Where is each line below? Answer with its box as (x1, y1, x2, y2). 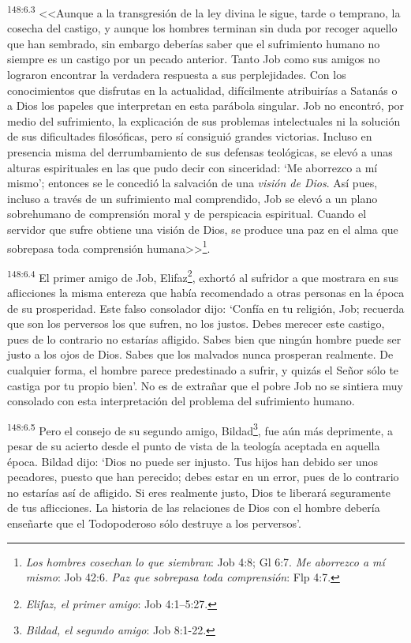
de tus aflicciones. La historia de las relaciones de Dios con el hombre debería (7, 499, 380, 516)
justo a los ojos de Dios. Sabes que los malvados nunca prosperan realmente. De (7, 346, 394, 363)
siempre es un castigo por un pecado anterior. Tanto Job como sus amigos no (7, 51, 380, 67)
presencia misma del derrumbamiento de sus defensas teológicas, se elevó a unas (7, 144, 393, 160)
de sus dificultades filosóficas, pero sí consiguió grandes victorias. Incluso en (7, 128, 372, 145)
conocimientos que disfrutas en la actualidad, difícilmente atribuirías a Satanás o (7, 81, 398, 98)
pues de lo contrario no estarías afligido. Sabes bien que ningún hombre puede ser (7, 330, 402, 347)
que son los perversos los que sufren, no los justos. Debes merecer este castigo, (7, 315, 385, 332)
